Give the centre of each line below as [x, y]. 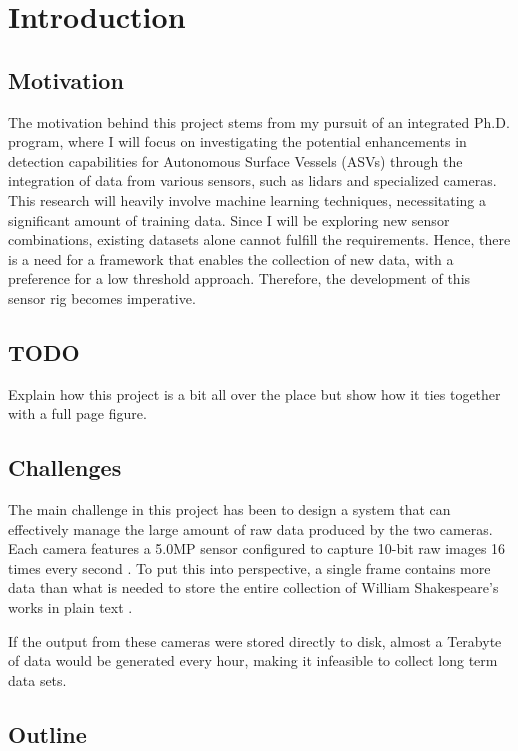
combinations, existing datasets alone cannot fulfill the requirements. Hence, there [259, 239]
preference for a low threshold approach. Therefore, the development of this [239, 278]
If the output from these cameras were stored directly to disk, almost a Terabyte [255, 640]
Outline [47, 733]
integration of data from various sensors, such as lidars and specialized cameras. [252, 180]
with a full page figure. [77, 413]
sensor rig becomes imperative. [102, 297]
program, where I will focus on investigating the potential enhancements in [237, 141]
